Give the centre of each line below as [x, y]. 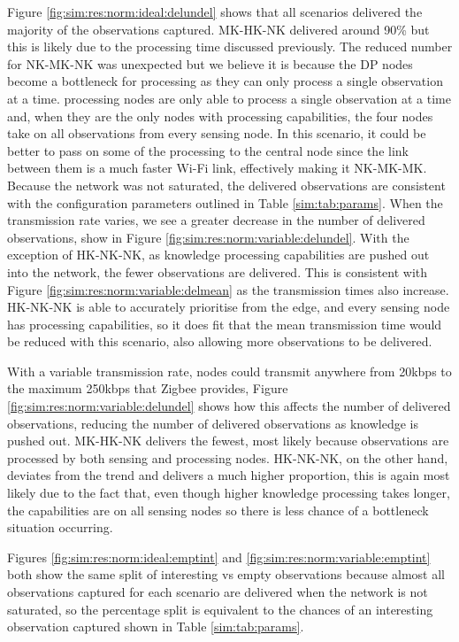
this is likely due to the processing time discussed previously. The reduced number [230, 46]
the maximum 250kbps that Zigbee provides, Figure [148, 388]
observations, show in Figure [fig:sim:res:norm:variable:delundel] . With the [208, 237]
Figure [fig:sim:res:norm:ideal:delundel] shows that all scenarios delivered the [215, 12]
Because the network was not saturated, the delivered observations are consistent [226, 185]
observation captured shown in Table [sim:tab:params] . [156, 627]
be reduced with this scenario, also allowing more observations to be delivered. [220, 341]
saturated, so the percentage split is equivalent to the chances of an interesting [220, 609]
